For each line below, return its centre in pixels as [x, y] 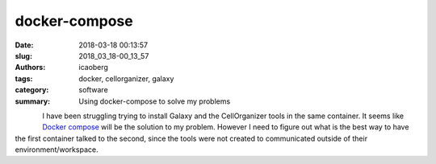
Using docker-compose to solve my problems [155, 101]
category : [32, 90]
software [93, 90]
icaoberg [94, 68]
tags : [24, 78]
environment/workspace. [57, 150]
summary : [33, 101]
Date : [24, 45]
